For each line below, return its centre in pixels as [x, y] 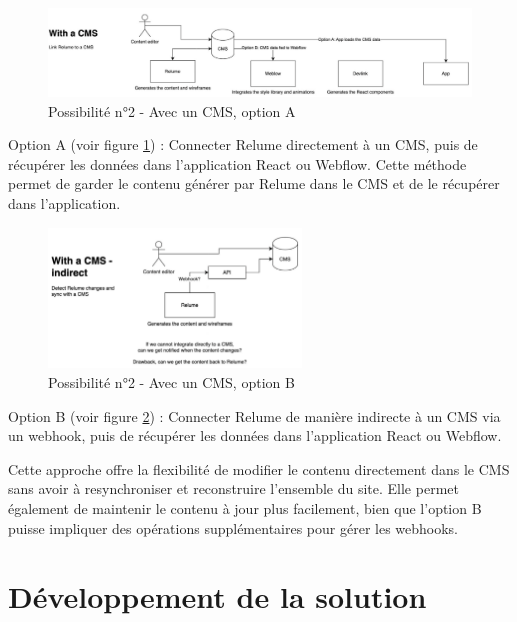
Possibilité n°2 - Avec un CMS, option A [172, 110]
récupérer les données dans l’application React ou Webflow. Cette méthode [237, 163]
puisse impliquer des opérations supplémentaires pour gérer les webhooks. [233, 527]
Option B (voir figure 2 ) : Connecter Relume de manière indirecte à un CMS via [254, 415]
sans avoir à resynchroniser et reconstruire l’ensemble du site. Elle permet [233, 488]
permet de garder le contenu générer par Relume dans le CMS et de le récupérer [254, 183]
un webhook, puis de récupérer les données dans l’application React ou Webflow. [255, 435]
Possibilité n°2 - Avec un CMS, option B [171, 382]
